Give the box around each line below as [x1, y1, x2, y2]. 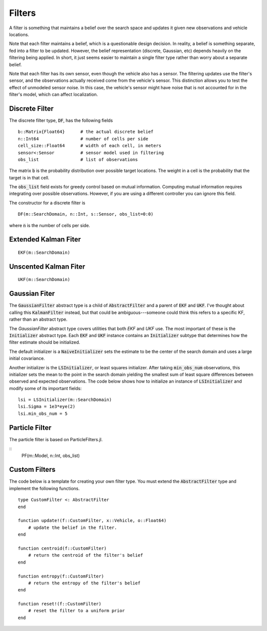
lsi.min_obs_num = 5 [18, 410, 68, 416]
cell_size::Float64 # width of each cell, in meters [18, 143, 162, 149]
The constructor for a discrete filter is [9, 200, 86, 206]
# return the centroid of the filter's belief [28, 553, 143, 558]
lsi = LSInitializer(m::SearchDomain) [18, 397, 112, 402]
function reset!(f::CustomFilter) [18, 601, 101, 607]
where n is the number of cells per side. [9, 222, 90, 228]
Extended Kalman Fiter [9, 235, 81, 244]
